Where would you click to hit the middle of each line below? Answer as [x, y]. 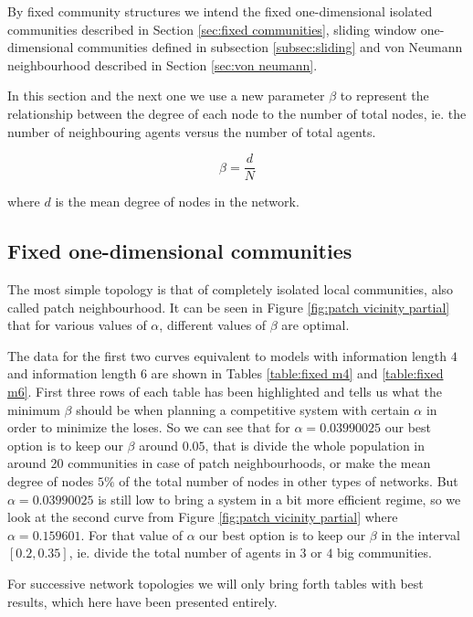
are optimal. [315, 325]
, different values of [213, 325]
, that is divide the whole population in [315, 445]
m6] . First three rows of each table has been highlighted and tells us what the [225, 391]
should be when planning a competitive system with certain [243, 409]
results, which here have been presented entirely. [142, 601]
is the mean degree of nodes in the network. [177, 202]
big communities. [384, 553]
